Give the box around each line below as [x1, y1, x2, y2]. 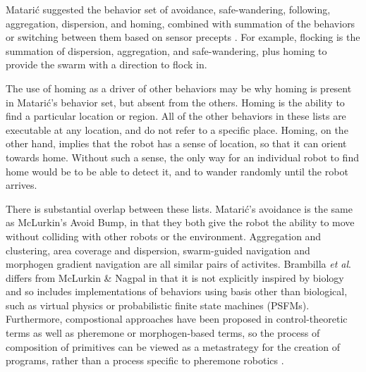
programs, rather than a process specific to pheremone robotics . [6, 353, 284, 368]
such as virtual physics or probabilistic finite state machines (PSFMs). [6, 297, 310, 312]
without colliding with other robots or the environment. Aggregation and [6, 228, 322, 243]
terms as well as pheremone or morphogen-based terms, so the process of [6, 325, 320, 340]
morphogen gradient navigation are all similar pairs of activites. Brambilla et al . [6, 256, 351, 271]
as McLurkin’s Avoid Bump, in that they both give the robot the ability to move [6, 215, 355, 230]
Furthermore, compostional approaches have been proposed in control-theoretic [6, 311, 348, 326]
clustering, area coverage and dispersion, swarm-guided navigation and [6, 242, 310, 257]
